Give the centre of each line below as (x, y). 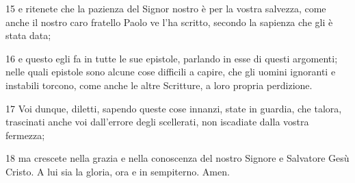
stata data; (28, 35)
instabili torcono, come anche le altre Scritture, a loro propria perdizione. (159, 85)
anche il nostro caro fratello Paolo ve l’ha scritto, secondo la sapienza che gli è (169, 22)
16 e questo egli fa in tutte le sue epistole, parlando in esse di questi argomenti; (172, 58)
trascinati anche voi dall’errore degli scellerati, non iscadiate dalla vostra (157, 122)
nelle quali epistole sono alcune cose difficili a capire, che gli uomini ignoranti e (171, 72)
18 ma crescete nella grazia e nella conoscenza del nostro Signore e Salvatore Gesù (177, 158)
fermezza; (25, 135)
